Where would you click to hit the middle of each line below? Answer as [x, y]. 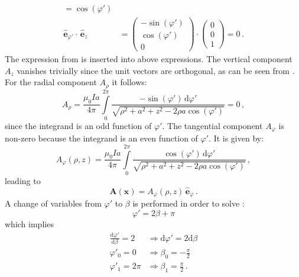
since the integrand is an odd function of [78, 125]
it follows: [129, 82]
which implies [29, 224]
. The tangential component [212, 125]
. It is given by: [236, 138]
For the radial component [51, 82]
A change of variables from [53, 203]
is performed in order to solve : [188, 203]
